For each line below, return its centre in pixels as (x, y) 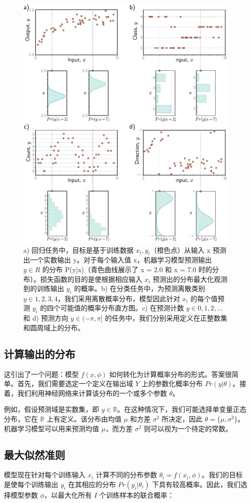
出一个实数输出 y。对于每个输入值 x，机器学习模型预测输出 (118, 260)
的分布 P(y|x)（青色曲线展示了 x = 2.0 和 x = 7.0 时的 (127, 269)
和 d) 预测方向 (46, 318)
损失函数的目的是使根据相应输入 (91, 279)
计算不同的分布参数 (126, 475)
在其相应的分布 (92, 484)
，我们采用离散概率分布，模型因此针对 (119, 298)
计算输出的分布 (40, 353)
